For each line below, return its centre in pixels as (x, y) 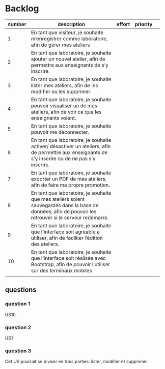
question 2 (18, 327)
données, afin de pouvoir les (64, 211)
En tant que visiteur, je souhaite (67, 32)
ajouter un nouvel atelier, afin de (68, 59)
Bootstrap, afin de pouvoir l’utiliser (71, 264)
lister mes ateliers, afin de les (65, 85)
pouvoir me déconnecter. (60, 132)
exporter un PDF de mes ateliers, (69, 179)
